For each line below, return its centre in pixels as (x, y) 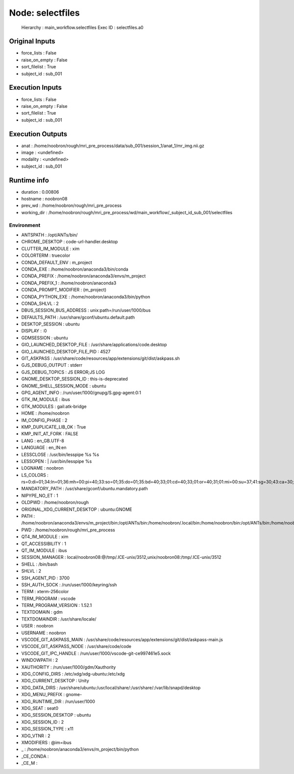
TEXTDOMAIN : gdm (42, 612)
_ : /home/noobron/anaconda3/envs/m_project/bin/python (80, 749)
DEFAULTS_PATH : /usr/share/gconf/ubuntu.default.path (78, 317)
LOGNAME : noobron (42, 468)
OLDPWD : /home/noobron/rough (55, 502)
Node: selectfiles (45, 13)
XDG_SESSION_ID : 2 (43, 722)
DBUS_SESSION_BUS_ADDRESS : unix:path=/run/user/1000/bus (86, 310)
